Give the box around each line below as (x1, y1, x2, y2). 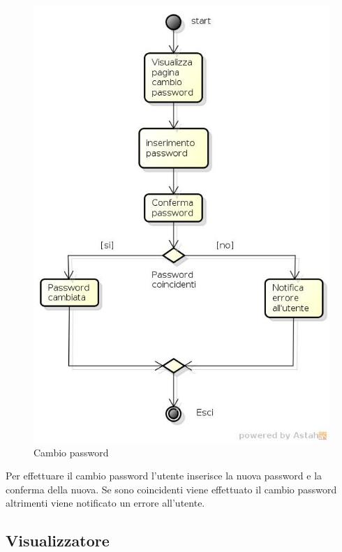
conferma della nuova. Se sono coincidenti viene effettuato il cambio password (6, 482, 337, 496)
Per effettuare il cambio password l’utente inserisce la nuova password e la (6, 468, 322, 483)
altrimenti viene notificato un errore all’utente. (6, 495, 205, 510)
